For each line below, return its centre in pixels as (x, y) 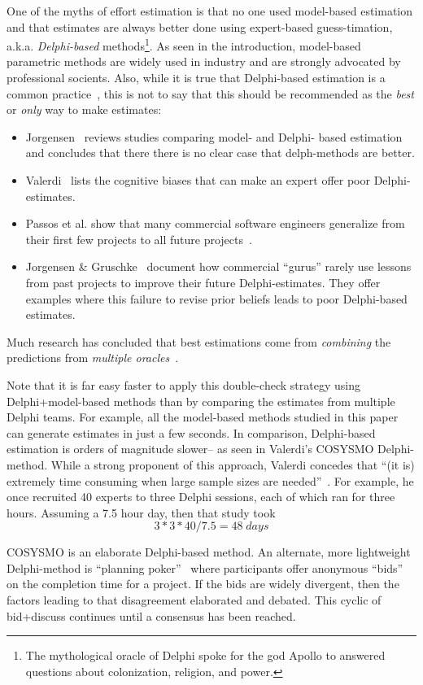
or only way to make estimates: (84, 109)
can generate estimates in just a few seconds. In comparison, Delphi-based (191, 432)
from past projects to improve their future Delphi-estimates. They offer (203, 282)
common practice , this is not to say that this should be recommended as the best (210, 93)
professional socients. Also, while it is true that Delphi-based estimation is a (196, 78)
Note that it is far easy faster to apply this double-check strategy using (183, 384)
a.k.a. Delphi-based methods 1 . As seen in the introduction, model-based (184, 44)
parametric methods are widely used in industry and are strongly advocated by (204, 61)
